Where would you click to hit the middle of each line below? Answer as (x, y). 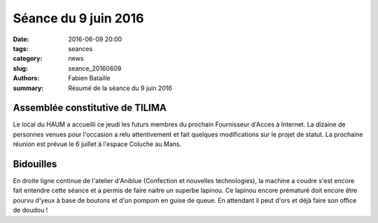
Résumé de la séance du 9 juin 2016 (120, 88)
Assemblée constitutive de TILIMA (90, 108)
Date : (21, 39)
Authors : (26, 78)
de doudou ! (30, 210)
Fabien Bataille (89, 78)
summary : (28, 88)
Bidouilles (35, 164)
